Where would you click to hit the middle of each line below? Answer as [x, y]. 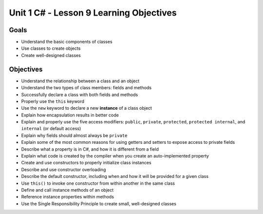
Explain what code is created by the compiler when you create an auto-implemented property [115, 156]
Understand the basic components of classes [67, 42]
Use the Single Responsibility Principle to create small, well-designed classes [99, 204]
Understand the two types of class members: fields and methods [86, 88]
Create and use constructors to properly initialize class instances [86, 163]
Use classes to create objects [51, 48]
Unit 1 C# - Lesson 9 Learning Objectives [93, 13]
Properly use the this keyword [53, 101]
